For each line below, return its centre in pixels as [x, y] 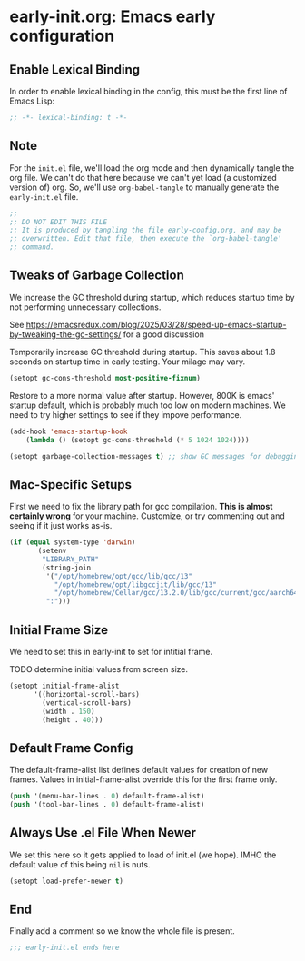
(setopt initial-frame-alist [64, 686]
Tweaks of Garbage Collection [97, 276]
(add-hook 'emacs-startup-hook [69, 431]
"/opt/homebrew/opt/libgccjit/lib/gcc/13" [136, 585]
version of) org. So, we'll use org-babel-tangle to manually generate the [144, 187]
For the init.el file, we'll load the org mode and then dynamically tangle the [152, 168]
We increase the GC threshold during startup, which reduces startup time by [152, 297]
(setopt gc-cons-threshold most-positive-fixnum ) [105, 378]
